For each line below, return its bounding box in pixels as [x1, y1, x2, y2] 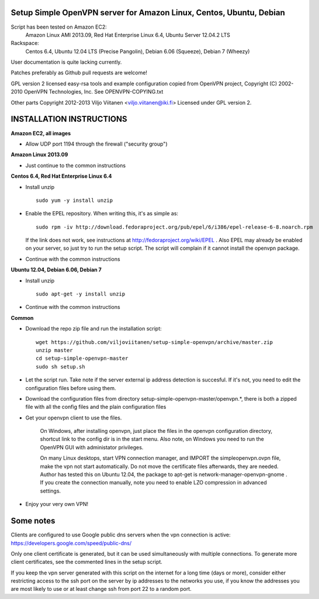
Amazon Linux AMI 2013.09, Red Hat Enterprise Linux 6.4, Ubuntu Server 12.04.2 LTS [25, 31, 231, 38]
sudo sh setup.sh [36, 363, 85, 370]
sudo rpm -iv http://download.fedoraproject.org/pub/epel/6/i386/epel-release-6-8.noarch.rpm [36, 223, 313, 230]
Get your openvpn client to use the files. [25, 414, 122, 421]
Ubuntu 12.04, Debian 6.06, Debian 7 [11, 266, 102, 273]
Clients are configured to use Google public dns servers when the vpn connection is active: [11, 531, 231, 538]
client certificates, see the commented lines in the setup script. [11, 559, 163, 566]
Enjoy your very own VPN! [25, 501, 89, 508]
